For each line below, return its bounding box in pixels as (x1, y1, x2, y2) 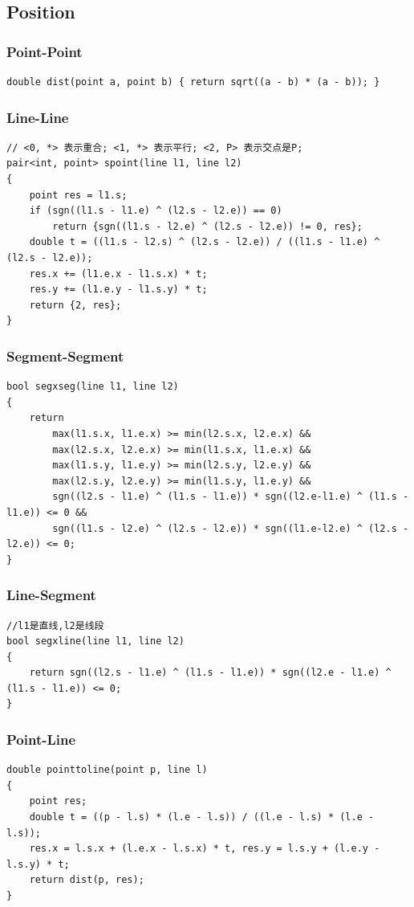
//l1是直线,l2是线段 (6, 619, 104, 631)
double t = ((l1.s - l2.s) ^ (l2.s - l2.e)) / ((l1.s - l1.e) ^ (29, 236, 380, 248)
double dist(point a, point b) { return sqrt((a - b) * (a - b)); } (6, 76, 380, 88)
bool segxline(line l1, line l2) (6, 635, 185, 648)
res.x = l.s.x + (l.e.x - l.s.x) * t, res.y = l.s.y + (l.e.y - (29, 843, 380, 855)
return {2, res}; (29, 299, 122, 311)
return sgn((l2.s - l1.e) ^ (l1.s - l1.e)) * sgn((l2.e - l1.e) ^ (29, 667, 392, 679)
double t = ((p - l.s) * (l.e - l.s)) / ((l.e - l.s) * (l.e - (29, 811, 375, 823)
